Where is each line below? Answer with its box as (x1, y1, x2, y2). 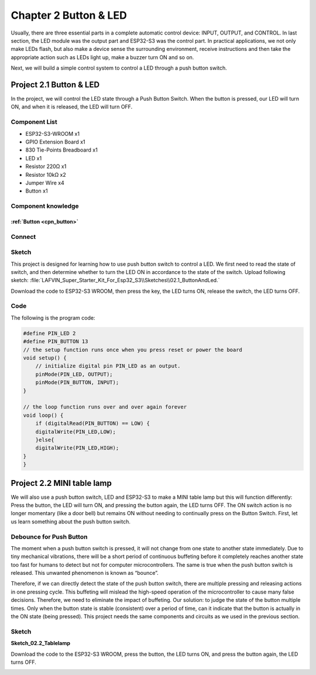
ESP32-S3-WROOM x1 (25, 130, 80, 137)
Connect (11, 232, 36, 241)
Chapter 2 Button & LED (11, 9, 127, 22)
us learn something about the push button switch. (11, 518, 131, 525)
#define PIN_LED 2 (23, 330, 76, 337)
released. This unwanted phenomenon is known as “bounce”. (11, 570, 159, 577)
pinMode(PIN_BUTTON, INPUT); (35, 379, 119, 386)
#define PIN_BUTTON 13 (23, 338, 88, 345)
